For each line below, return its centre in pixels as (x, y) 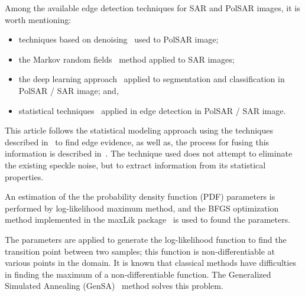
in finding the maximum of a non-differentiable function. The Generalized (138, 274)
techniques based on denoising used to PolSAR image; (119, 39)
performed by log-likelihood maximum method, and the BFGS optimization (142, 208)
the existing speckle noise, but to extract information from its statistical (135, 165)
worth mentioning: (38, 19)
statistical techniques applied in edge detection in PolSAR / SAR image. (152, 110)
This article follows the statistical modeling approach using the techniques (139, 130)
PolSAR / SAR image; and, (69, 90)
